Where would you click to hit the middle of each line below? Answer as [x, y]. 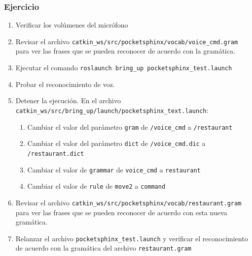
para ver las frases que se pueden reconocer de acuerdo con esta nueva [121, 212]
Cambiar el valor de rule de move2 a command [96, 186]
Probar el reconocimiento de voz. [65, 84]
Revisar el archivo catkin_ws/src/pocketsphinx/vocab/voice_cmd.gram [127, 41]
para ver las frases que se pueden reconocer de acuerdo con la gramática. [125, 51]
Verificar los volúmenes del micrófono [72, 25]
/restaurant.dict [56, 154]
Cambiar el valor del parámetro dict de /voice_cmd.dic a [116, 143]
